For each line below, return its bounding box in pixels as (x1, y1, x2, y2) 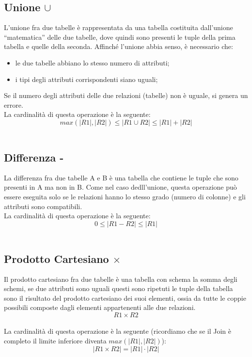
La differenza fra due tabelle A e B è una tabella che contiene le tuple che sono (4, 172, 238, 182)
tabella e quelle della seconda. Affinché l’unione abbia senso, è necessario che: (4, 41, 233, 51)
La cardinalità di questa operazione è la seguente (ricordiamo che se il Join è (4, 326, 231, 336)
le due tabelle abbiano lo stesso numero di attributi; (15, 57, 170, 67)
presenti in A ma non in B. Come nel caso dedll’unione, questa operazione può (4, 182, 237, 192)
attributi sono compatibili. (4, 201, 82, 211)
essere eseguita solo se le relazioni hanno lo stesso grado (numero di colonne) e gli (4, 191, 246, 201)
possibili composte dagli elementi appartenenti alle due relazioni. (4, 302, 196, 312)
